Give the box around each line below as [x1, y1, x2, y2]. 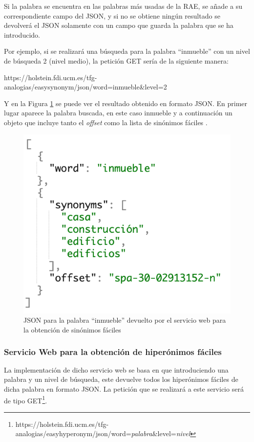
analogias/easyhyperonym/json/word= [15, 428, 131, 439]
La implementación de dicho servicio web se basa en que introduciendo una [4, 364, 229, 375]
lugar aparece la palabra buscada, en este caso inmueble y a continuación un [4, 108, 233, 118]
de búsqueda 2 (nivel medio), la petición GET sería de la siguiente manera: [4, 55, 229, 66]
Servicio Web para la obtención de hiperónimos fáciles [4, 345, 222, 357]
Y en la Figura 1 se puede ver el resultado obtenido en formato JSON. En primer [4, 98, 247, 108]
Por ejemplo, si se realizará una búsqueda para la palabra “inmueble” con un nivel [4, 46, 250, 56]
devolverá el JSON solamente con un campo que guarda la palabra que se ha [4, 20, 233, 30]
